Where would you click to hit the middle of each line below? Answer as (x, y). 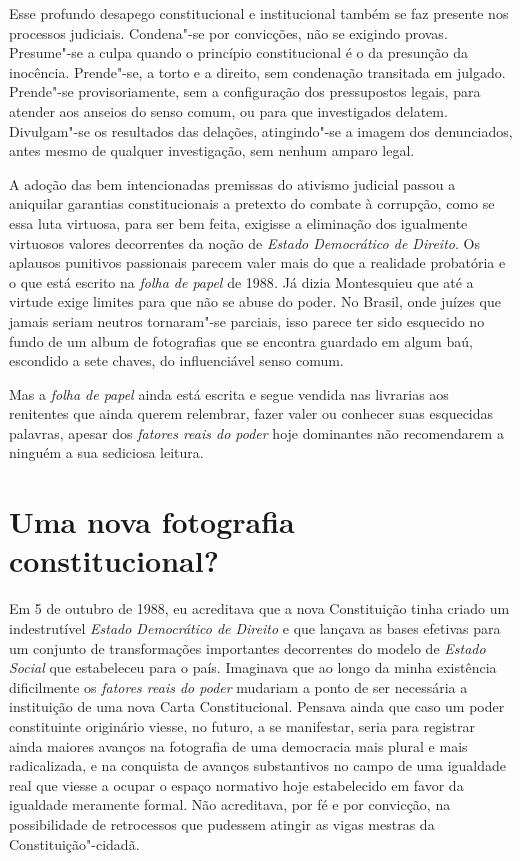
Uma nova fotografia (152, 521)
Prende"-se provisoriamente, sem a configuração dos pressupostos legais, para (245, 91)
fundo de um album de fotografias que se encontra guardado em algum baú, (241, 340)
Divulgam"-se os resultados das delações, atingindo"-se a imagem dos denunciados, (261, 130)
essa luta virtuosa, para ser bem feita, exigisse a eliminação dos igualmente (238, 222)
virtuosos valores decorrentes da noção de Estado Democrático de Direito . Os (244, 242)
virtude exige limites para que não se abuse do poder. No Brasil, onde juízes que (255, 301)
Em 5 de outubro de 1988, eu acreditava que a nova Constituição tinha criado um (259, 608)
